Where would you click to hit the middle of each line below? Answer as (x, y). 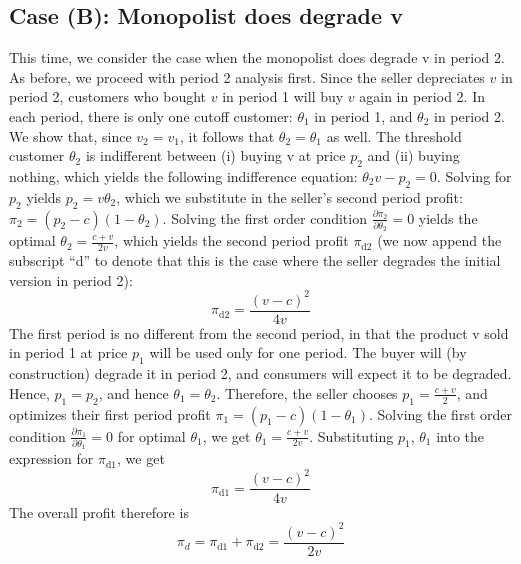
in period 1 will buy (283, 96)
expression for (51, 458)
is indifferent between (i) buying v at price (215, 155)
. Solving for (474, 175)
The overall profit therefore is (99, 511)
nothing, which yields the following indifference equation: (183, 175)
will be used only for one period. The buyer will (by (308, 352)
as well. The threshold (394, 135)
